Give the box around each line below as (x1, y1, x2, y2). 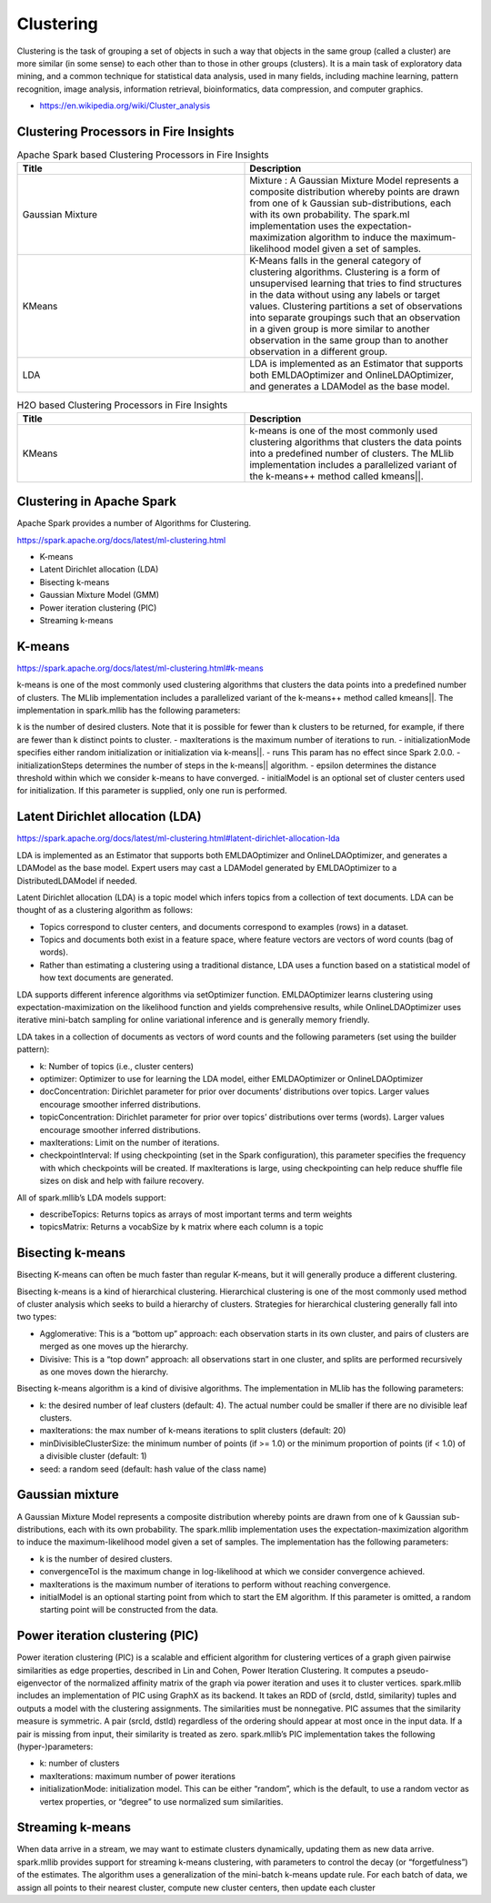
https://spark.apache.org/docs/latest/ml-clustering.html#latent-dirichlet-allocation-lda (16, 833, 340, 844)
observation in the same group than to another (249, 334, 449, 347)
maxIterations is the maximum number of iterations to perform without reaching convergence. (39, 1579, 391, 1590)
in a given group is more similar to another (249, 323, 430, 336)
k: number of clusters (39, 1757, 120, 1769)
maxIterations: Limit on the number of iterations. (39, 1137, 220, 1148)
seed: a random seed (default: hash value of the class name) (39, 1463, 267, 1474)
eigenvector (16, 1677, 63, 1688)
